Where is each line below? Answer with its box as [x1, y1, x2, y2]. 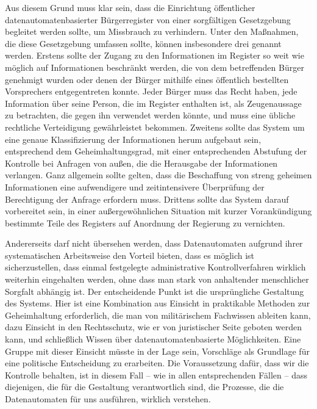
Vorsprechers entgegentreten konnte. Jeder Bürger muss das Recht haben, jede [5, 85, 297, 98]
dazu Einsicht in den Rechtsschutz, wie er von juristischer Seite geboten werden [5, 320, 302, 333]
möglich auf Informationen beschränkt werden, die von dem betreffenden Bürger [5, 60, 304, 73]
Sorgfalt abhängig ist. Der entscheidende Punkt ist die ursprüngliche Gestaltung [5, 284, 304, 297]
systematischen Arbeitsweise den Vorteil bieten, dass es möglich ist [5, 248, 255, 261]
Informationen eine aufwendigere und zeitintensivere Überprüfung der [5, 180, 265, 193]
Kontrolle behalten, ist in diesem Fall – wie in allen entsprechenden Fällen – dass [5, 368, 307, 381]
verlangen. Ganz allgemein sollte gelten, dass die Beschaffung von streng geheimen [5, 168, 312, 181]
